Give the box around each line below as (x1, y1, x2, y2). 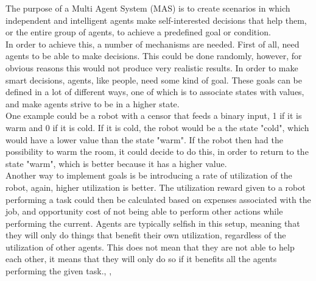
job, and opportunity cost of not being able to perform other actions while (5, 205, 283, 218)
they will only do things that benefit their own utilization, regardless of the (5, 229, 286, 241)
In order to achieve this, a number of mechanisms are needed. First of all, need (5, 37, 300, 50)
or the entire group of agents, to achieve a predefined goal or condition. (5, 26, 271, 38)
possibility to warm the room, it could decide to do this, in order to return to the (5, 145, 309, 158)
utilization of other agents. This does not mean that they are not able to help (5, 240, 295, 253)
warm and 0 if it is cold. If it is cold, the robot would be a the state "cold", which (5, 121, 309, 133)
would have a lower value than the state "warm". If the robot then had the (5, 133, 283, 146)
